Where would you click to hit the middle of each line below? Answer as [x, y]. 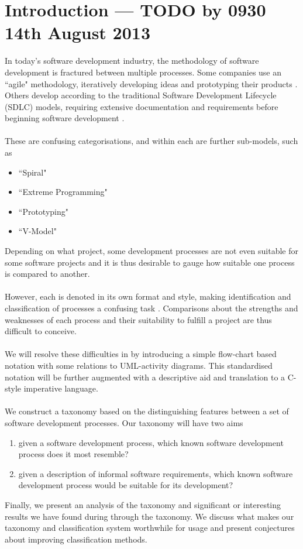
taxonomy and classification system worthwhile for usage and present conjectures [150, 528]
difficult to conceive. [41, 331]
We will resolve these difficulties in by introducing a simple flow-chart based [141, 354]
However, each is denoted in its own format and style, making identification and [148, 296]
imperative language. [61, 388]
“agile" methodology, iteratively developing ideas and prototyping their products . [151, 83]
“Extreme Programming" [63, 192]
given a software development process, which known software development [151, 442]
